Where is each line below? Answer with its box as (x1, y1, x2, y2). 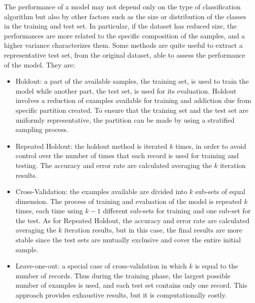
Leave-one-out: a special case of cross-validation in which (15, 261, 187, 271)
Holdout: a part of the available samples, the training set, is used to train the (15, 76, 249, 86)
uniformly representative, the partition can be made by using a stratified (15, 114, 235, 125)
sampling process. (15, 124, 69, 135)
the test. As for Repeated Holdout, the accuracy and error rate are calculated (15, 215, 250, 225)
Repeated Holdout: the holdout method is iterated (15, 140, 167, 151)
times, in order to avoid (175, 140, 247, 151)
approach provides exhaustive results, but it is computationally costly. (15, 290, 227, 300)
